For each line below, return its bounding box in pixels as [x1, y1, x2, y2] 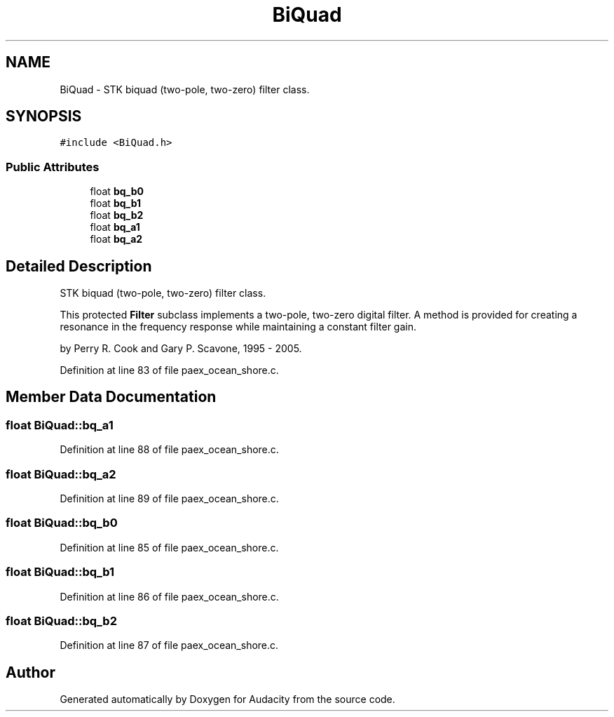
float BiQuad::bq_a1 [6, 417, 114, 432]
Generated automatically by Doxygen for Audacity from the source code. [60, 693, 395, 706]
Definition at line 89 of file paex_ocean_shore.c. [60, 492, 279, 504]
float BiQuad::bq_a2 [6, 467, 116, 481]
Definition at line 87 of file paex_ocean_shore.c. [60, 639, 279, 652]
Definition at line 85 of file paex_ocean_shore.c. [60, 541, 279, 554]
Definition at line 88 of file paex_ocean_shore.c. [60, 443, 279, 456]
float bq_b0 [90, 185, 144, 198]
